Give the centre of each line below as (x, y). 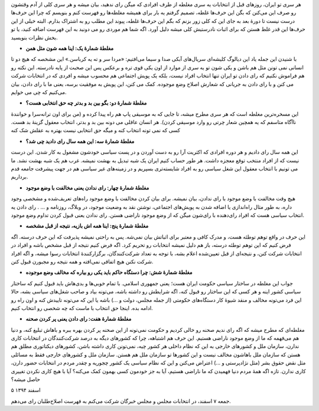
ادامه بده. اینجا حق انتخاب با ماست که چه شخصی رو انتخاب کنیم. (82, 308)
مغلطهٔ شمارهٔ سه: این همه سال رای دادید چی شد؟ (80, 141)
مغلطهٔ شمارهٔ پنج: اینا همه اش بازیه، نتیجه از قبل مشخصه (87, 226)
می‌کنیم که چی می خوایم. (39, 92)
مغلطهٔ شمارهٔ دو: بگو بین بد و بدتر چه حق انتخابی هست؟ (86, 103)
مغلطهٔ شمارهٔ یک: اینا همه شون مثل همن (70, 48)
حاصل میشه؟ (26, 379)
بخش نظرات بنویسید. (35, 37)
